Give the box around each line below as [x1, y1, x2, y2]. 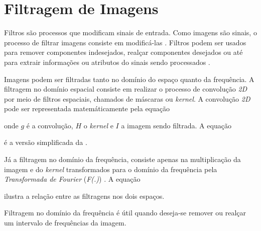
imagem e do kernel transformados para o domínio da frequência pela [4, 164, 217, 174]
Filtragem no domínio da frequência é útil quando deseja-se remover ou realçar [4, 207, 246, 218]
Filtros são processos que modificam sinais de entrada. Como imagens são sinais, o [4, 27, 257, 38]
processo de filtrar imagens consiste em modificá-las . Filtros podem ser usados [4, 37, 246, 47]
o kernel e [83, 120, 113, 130]
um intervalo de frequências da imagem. [4, 217, 126, 228]
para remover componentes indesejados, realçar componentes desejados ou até [4, 47, 243, 57]
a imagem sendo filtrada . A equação [121, 120, 231, 130]
